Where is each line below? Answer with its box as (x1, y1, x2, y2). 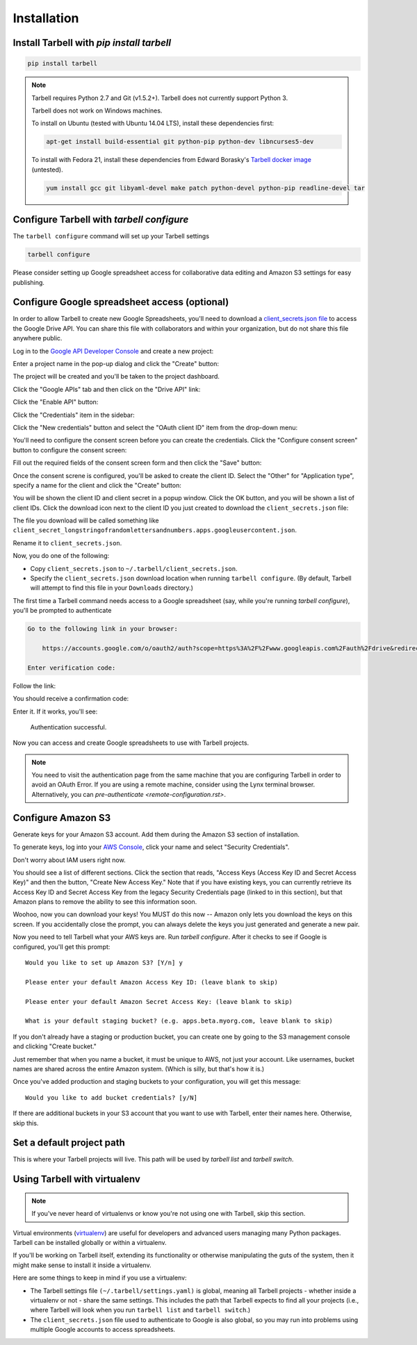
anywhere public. (13, 334, 63, 343)
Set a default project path (13, 1137, 125, 1149)
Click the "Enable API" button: (13, 398, 99, 406)
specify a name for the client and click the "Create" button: (13, 481, 182, 489)
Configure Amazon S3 (13, 811, 111, 823)
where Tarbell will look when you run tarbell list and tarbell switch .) (30, 1306, 251, 1314)
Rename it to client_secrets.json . (13, 538, 122, 547)
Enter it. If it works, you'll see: (13, 707, 98, 716)
